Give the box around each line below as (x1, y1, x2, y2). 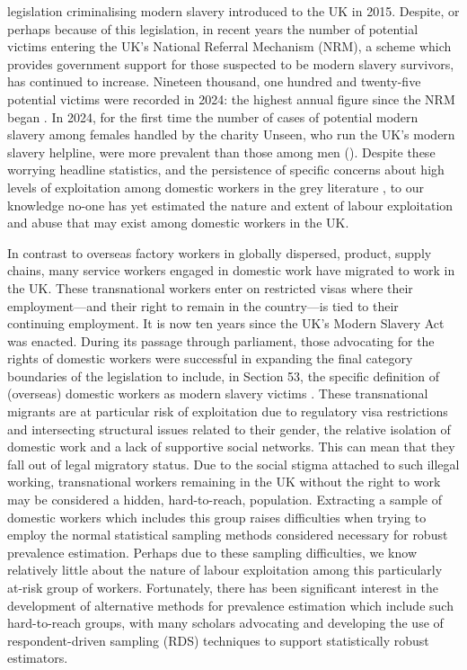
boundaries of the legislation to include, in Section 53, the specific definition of (7, 366, 439, 385)
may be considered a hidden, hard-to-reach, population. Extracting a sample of (7, 490, 442, 509)
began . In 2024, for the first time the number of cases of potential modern (7, 107, 419, 126)
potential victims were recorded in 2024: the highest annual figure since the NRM (7, 89, 455, 108)
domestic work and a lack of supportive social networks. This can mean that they (7, 437, 455, 456)
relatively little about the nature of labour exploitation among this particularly (7, 560, 443, 579)
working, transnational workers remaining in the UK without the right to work (7, 472, 441, 491)
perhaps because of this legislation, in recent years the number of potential (7, 19, 419, 38)
